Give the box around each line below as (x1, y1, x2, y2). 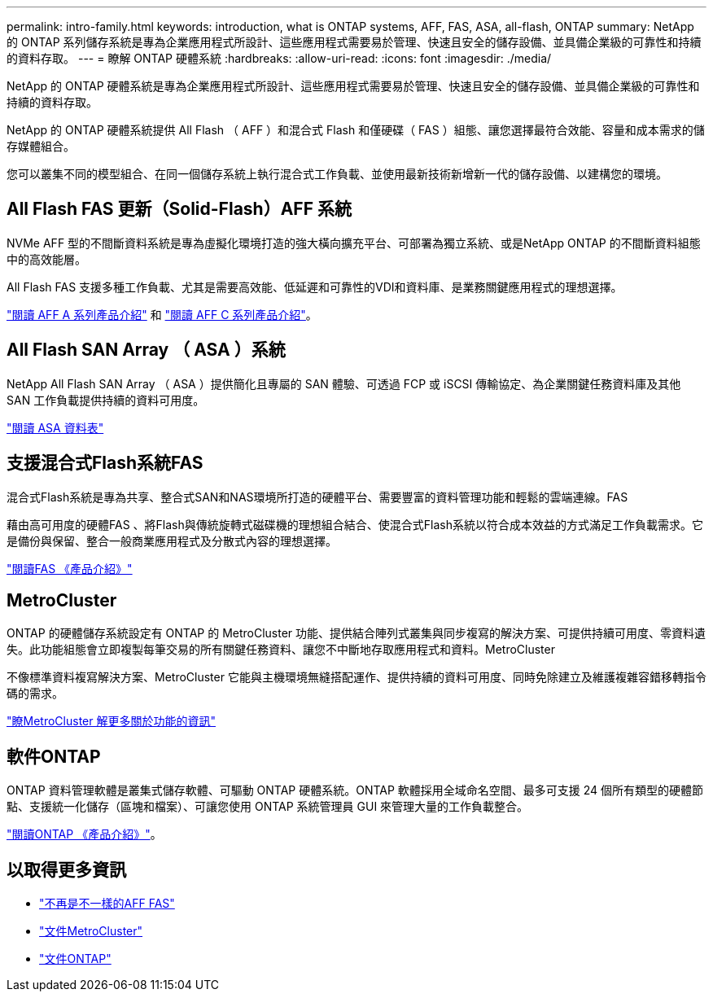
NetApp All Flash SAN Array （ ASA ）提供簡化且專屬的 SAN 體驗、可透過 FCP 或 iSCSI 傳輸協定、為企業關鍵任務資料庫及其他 (7, 376, 681, 391)
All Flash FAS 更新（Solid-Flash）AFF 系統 (7, 199, 352, 220)
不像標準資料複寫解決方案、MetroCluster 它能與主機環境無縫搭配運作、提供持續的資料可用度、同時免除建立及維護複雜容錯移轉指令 (7, 670, 706, 685)
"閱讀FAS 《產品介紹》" (7, 561, 133, 576)
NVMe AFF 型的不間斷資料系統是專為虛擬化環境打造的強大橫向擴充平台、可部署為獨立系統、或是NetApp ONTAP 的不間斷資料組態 (7, 235, 701, 250)
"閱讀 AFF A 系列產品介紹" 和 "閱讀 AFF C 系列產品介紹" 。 (7, 307, 317, 322)
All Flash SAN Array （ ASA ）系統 (7, 339, 286, 361)
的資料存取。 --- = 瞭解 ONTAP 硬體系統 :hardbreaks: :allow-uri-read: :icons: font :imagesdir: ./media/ (7, 51, 552, 65)
